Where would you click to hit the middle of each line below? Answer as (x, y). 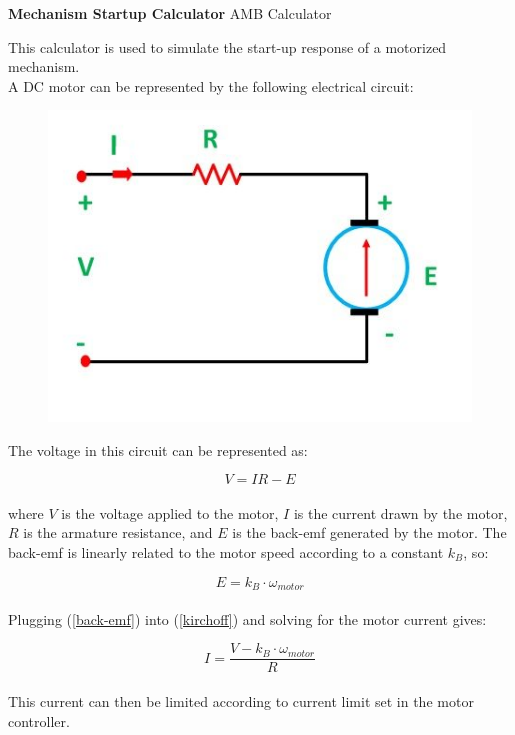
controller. (39, 720)
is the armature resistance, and (118, 532)
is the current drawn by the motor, (400, 512)
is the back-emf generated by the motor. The (369, 532)
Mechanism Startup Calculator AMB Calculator (170, 13)
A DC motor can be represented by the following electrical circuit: (211, 85)
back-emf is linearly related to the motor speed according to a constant (226, 552)
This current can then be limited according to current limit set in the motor (241, 700)
